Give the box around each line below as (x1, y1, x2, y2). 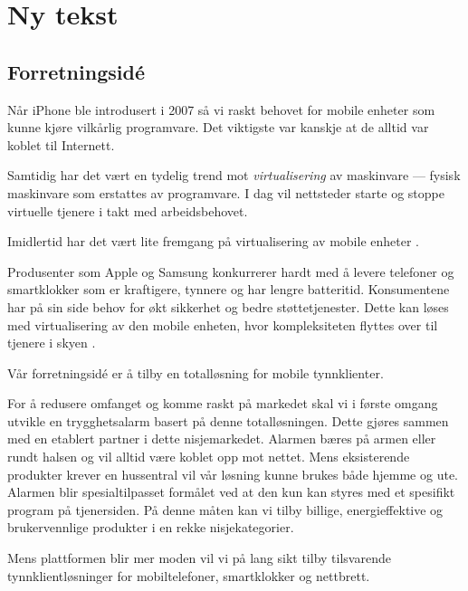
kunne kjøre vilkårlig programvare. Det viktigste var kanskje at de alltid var (7, 118, 429, 137)
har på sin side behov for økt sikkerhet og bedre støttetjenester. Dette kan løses (7, 297, 449, 316)
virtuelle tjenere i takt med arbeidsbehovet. (7, 201, 248, 220)
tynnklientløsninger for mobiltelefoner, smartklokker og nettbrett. (7, 566, 370, 585)
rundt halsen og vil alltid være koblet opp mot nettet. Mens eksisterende (7, 447, 410, 466)
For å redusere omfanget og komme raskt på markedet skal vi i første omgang (7, 394, 438, 413)
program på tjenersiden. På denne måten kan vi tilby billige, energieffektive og (7, 500, 444, 519)
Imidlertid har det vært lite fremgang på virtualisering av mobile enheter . (7, 232, 419, 251)
